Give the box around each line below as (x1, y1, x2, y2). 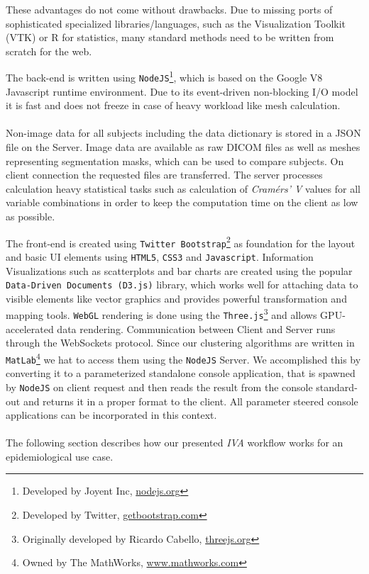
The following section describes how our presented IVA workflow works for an (6, 435, 343, 450)
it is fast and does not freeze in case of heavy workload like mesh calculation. (6, 98, 341, 113)
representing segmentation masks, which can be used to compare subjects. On (6, 153, 344, 168)
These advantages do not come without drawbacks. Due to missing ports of (6, 2, 333, 16)
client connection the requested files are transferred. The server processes (6, 167, 323, 182)
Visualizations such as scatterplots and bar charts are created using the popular (6, 263, 353, 278)
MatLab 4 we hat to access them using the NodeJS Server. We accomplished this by (6, 349, 361, 366)
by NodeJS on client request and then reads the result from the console (6, 379, 313, 394)
